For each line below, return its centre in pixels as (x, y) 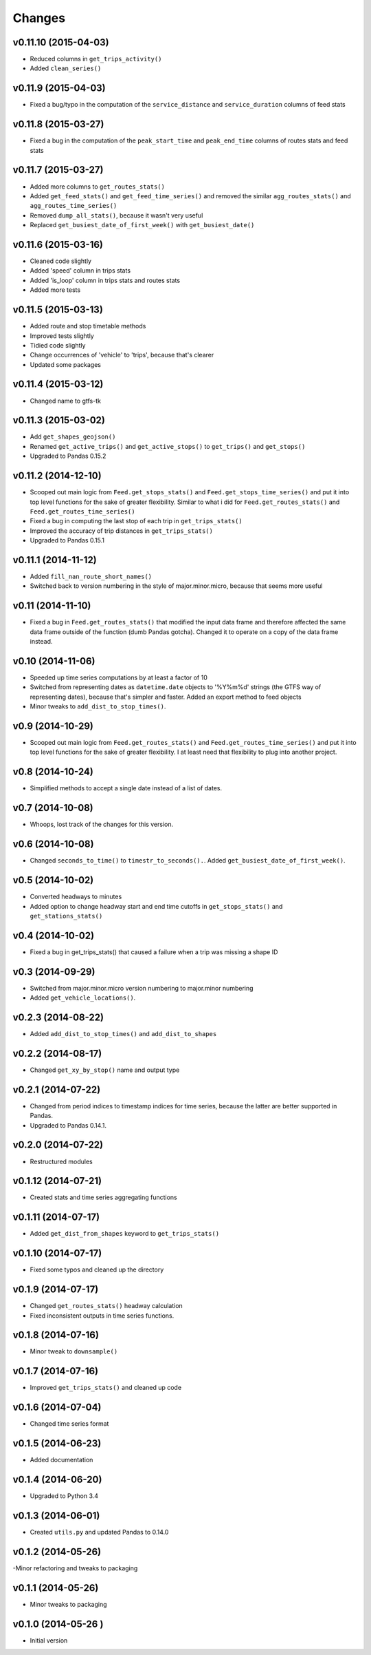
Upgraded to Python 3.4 (64, 1496)
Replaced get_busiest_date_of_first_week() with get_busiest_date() (142, 225)
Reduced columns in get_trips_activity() (96, 59)
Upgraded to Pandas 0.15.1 (67, 540)
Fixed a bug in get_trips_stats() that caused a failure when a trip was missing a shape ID (154, 952)
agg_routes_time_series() (74, 206)
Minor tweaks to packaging (68, 1604)
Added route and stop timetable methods (88, 326)
